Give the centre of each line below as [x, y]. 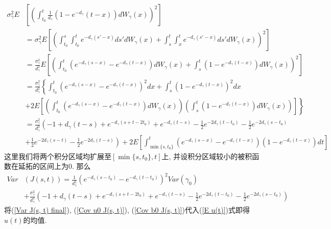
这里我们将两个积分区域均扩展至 [58, 156]
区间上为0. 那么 [65, 166]
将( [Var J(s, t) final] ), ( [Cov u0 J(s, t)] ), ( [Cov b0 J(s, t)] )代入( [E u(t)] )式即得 [127, 210]
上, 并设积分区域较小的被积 [207, 156]
